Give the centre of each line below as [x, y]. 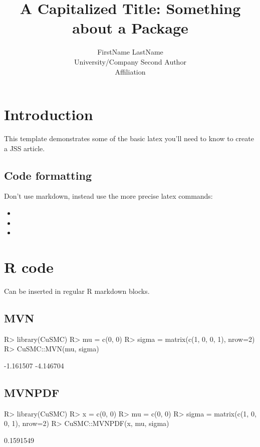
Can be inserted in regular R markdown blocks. [77, 291]
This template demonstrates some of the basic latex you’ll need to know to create [129, 138]
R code [29, 267]
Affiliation [130, 71]
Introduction [49, 114]
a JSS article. [25, 148]
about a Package [130, 28]
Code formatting [48, 175]
